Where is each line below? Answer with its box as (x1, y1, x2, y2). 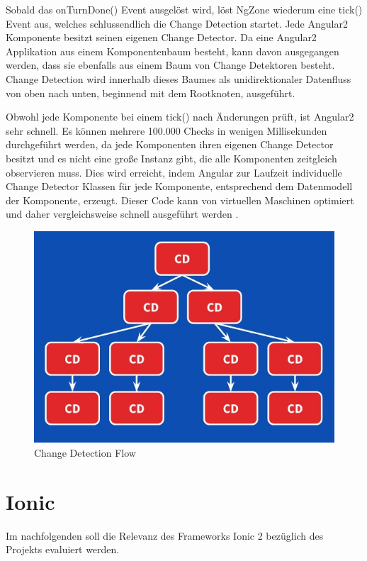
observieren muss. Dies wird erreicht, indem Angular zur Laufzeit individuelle (6, 165, 342, 179)
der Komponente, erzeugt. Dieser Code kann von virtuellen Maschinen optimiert (6, 192, 354, 207)
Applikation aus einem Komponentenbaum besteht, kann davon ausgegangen (6, 43, 339, 58)
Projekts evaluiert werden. (6, 542, 120, 557)
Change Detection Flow (34, 445, 136, 460)
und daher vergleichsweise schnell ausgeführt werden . (6, 206, 239, 221)
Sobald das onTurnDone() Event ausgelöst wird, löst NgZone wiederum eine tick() (6, 2, 363, 16)
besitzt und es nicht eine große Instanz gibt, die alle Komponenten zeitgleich (6, 150, 337, 165)
